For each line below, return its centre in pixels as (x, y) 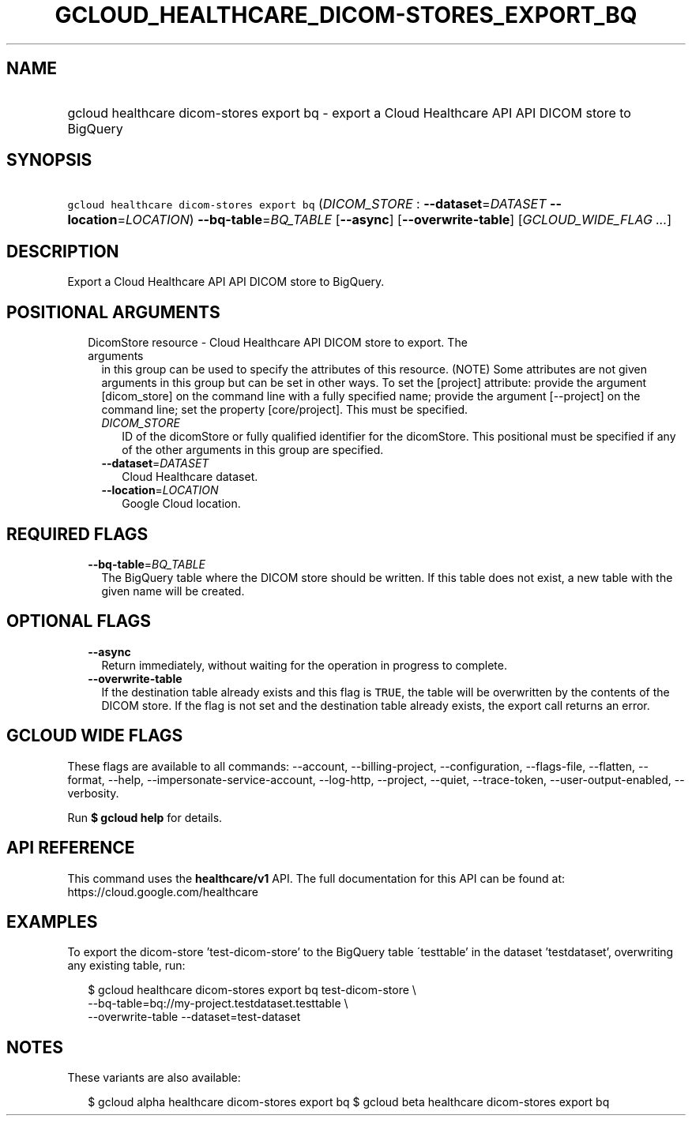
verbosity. (93, 793)
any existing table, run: (126, 966)
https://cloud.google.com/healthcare (163, 891)
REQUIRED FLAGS (77, 534)
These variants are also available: (154, 1078)
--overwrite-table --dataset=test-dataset (194, 1017)
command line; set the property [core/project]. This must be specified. (285, 410)
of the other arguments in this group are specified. (253, 450)
